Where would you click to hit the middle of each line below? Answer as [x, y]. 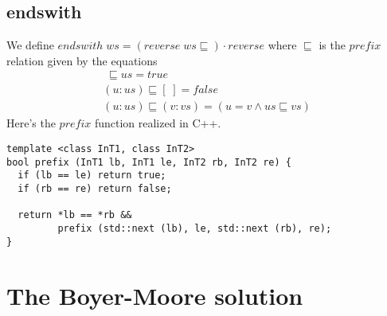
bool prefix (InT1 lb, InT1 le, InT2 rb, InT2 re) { [149, 162]
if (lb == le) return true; [92, 176]
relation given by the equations [82, 60]
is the [332, 45]
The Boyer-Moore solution [155, 295]
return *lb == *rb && [75, 215]
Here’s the [31, 123]
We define [30, 45]
